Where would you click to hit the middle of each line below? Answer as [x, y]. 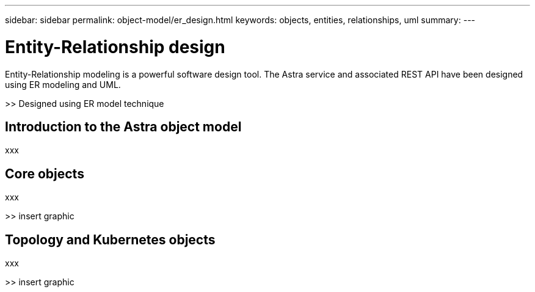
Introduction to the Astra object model [123, 126]
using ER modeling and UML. [63, 84]
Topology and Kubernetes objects [110, 239]
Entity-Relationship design [115, 47]
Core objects [45, 173]
